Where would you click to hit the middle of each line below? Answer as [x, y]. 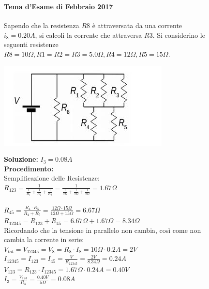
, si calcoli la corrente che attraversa [89, 35]
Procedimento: [29, 168]
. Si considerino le [179, 35]
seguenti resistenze [31, 44]
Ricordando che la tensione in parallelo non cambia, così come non [103, 230]
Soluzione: [21, 159]
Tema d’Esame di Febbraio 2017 [59, 6]
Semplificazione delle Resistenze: [52, 178]
